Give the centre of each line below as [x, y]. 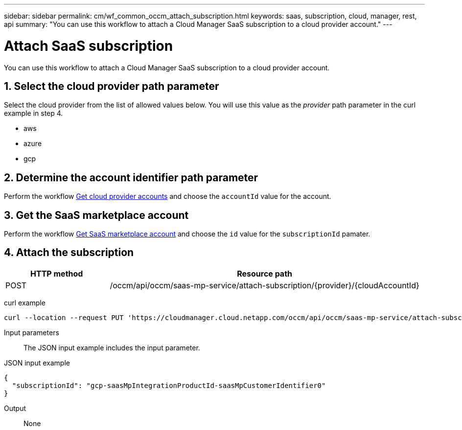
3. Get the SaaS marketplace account [96, 215]
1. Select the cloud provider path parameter [112, 86]
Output [15, 408]
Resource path [265, 273]
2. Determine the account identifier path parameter [131, 177]
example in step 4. [34, 113]
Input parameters [32, 332]
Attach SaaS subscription [89, 46]
